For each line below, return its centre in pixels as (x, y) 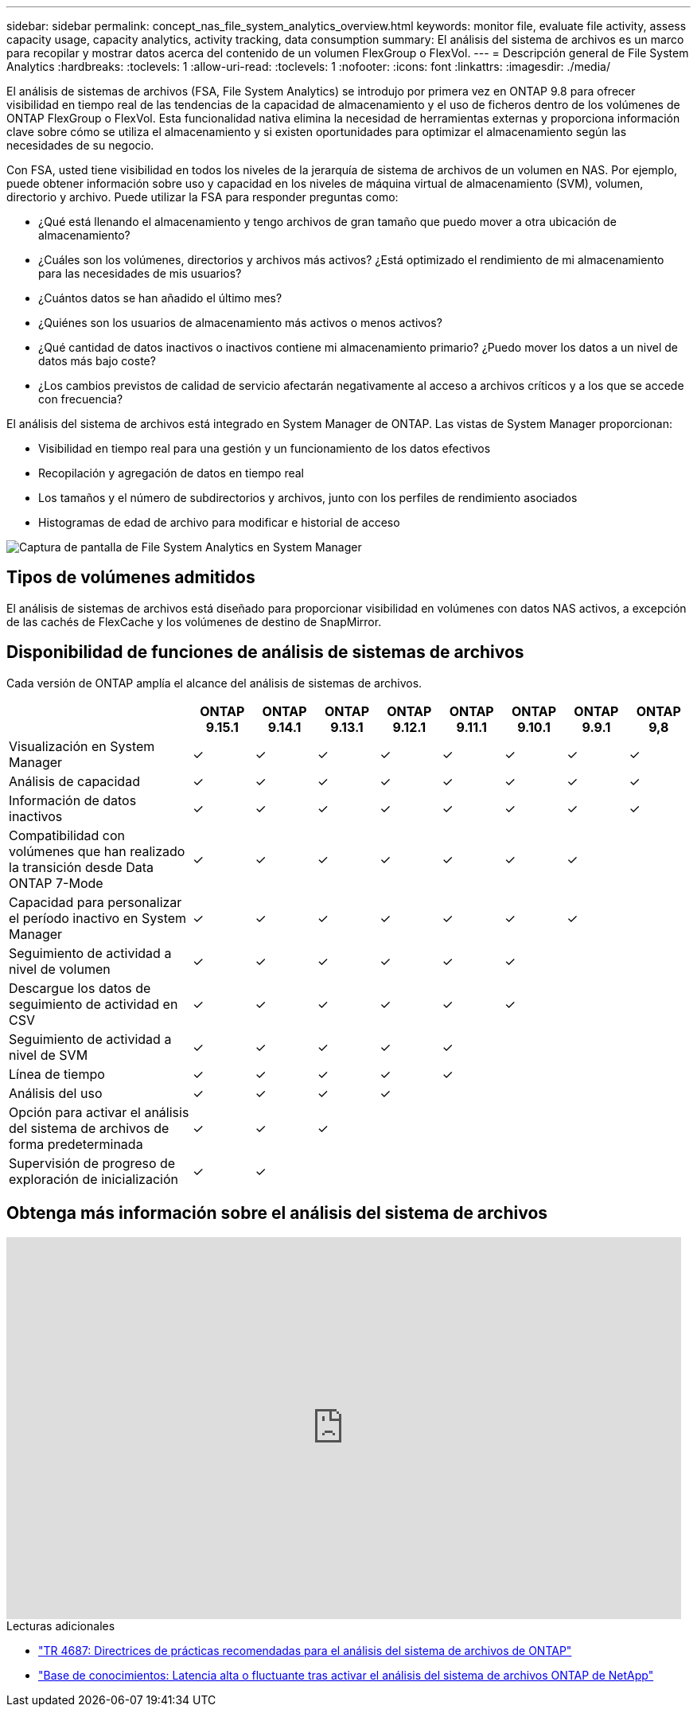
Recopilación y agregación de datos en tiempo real (171, 473)
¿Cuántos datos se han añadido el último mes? (160, 298)
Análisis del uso (56, 1093)
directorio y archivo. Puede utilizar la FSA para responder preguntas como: (202, 197)
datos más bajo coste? (97, 361)
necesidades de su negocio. (80, 145)
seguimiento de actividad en (93, 1004)
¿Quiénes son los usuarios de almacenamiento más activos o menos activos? (240, 323)
